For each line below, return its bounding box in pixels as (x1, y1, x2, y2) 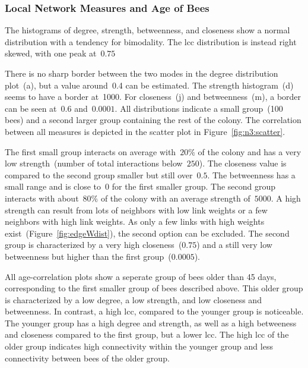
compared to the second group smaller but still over (5, 168, 193, 181)
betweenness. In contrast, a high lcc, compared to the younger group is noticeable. (5, 305, 304, 317)
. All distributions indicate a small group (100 (115, 102, 283, 114)
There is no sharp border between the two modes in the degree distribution (5, 67, 278, 79)
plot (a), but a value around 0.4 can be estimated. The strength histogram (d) (5, 78, 294, 91)
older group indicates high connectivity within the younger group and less (5, 340, 273, 353)
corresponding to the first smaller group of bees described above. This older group (5, 282, 303, 294)
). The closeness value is (199, 157, 287, 169)
